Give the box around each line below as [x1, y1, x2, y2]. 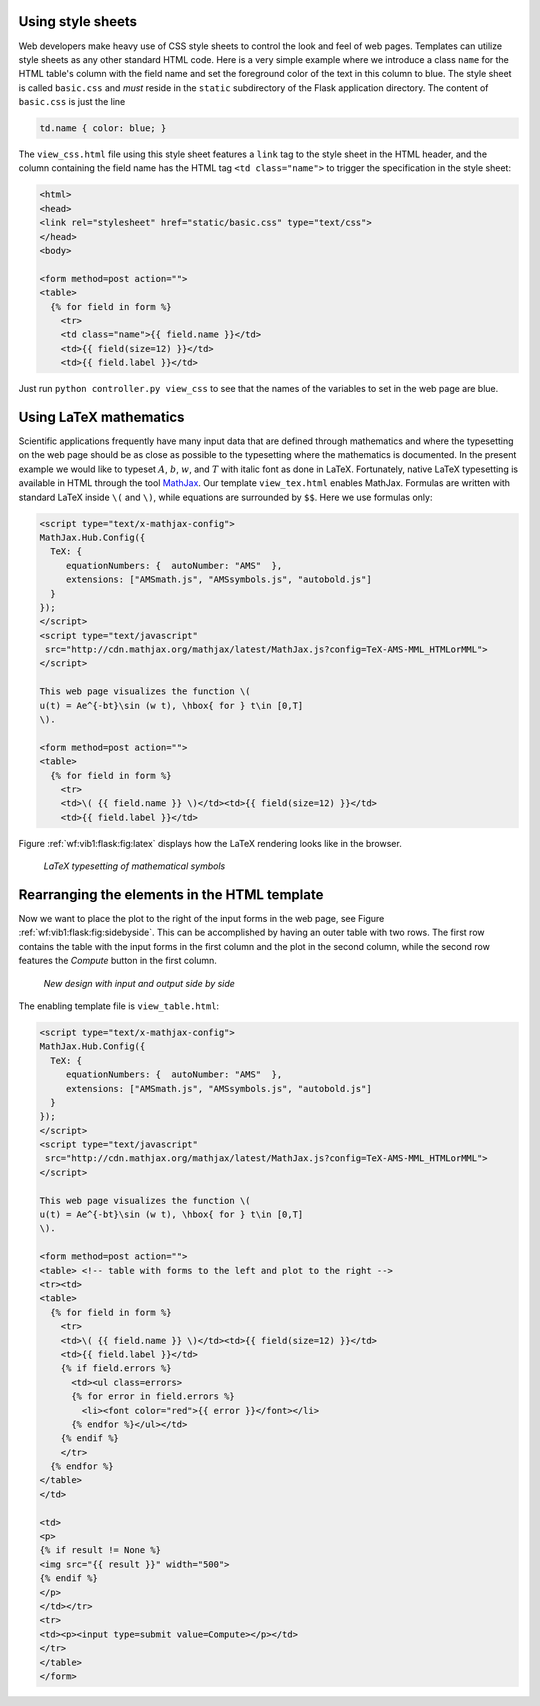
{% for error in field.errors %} [71, 1391, 235, 1402]
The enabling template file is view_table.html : [18, 1000, 220, 1012]
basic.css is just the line [18, 96, 126, 108]
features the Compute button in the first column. [18, 955, 217, 967]
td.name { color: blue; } [39, 123, 167, 134]
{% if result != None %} [39, 1545, 162, 1556]
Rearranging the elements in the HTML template [18, 886, 324, 903]
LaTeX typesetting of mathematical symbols [43, 860, 226, 872]
